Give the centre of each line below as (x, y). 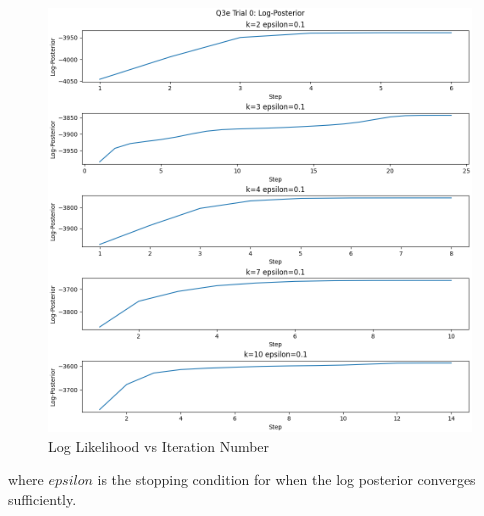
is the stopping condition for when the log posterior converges (286, 479)
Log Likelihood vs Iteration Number (159, 445)
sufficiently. (42, 498)
